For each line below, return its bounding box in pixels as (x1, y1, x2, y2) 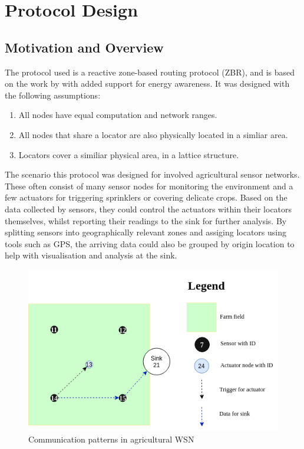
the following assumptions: (5, 89, 101, 101)
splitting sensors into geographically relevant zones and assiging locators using (5, 226, 287, 238)
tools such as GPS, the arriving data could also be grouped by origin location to (5, 237, 295, 250)
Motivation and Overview (5, 38, 164, 56)
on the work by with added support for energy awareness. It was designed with (5, 77, 290, 90)
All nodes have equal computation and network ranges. (18, 109, 217, 121)
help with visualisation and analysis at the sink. (5, 249, 177, 261)
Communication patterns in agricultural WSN (28, 432, 194, 445)
